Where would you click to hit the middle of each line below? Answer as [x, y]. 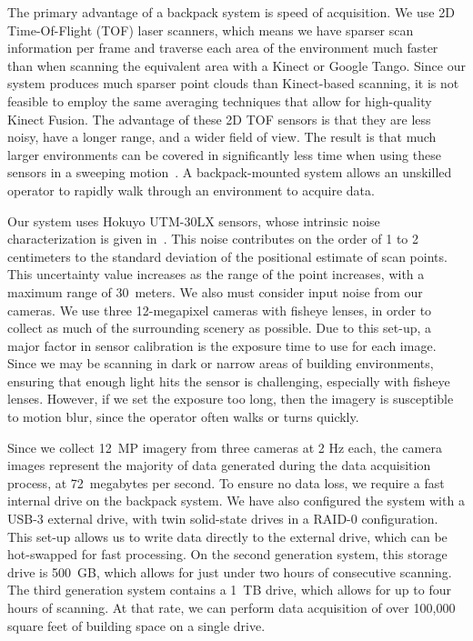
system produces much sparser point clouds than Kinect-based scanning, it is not [233, 83]
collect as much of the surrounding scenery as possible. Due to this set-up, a [220, 328]
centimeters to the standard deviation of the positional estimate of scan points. [227, 256]
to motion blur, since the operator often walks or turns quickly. [183, 417]
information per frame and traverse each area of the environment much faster [223, 48]
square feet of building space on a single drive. [136, 625]
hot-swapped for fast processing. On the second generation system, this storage [227, 554]
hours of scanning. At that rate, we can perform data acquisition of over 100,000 [231, 607]
